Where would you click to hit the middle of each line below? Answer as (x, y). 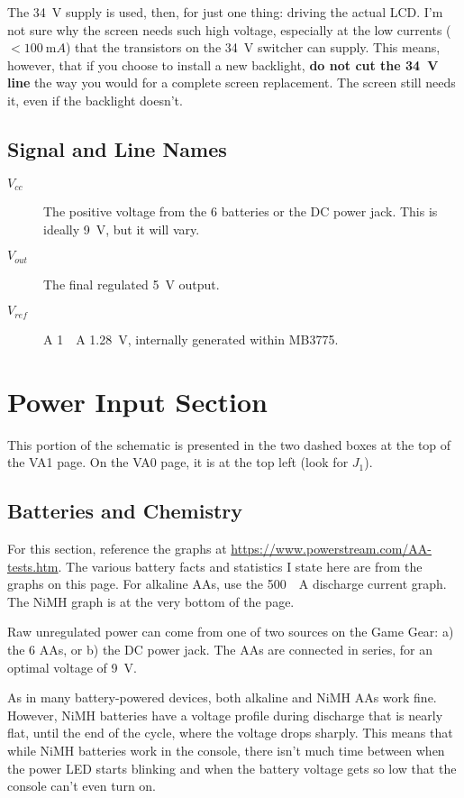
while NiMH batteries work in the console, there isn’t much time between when (226, 750)
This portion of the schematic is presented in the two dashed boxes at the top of (229, 444)
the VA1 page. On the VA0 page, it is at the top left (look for (178, 462)
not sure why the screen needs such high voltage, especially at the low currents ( (229, 29)
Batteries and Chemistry (125, 511)
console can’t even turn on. (82, 786)
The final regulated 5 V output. (132, 284)
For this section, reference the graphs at (117, 549)
